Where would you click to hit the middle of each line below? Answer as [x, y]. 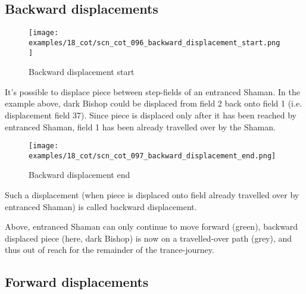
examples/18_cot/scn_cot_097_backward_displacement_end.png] [152, 156]
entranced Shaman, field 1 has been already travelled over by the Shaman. [140, 126]
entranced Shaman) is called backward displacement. [101, 206]
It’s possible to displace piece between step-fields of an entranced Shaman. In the [152, 91]
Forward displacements [77, 282]
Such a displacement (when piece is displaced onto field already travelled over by [152, 195]
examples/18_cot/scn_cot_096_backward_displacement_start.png [154, 43]
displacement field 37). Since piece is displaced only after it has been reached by [151, 115]
